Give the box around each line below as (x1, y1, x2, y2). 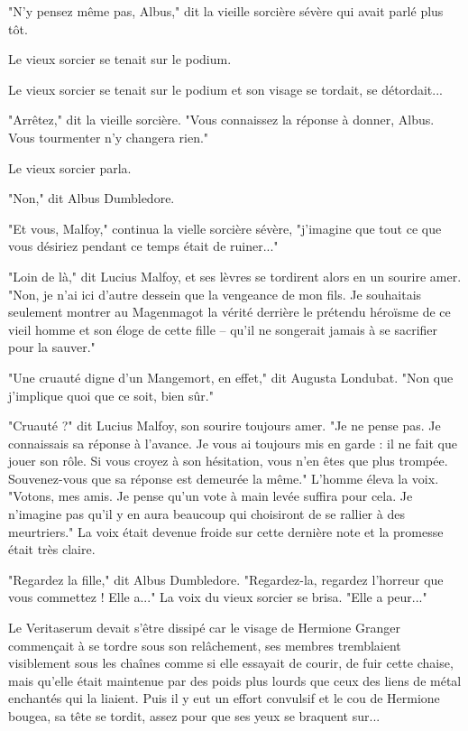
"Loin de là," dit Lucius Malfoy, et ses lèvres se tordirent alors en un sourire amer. (8, 266, 462, 285)
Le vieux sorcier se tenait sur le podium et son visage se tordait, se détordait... (8, 79, 443, 98)
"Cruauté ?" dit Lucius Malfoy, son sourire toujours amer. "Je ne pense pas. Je (8, 416, 441, 435)
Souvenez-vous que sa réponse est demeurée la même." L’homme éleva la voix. (8, 468, 439, 487)
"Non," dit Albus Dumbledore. (8, 189, 175, 208)
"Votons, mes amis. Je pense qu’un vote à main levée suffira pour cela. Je (8, 486, 413, 505)
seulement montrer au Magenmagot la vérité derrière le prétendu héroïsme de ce (8, 302, 451, 321)
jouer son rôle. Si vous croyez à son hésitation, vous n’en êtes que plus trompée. (8, 451, 448, 470)
